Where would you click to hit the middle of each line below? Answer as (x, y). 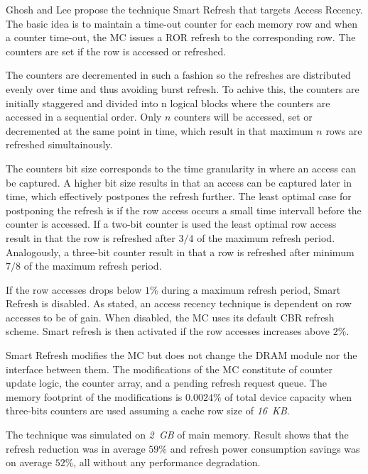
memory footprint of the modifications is (94, 396)
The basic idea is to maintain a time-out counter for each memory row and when (182, 23)
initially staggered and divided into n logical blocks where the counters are (168, 103)
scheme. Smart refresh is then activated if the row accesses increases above (168, 331)
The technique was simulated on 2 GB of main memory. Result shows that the (177, 435)
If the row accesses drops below (74, 289)
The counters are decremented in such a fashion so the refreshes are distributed (178, 75)
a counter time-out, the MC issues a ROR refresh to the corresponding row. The (181, 37)
